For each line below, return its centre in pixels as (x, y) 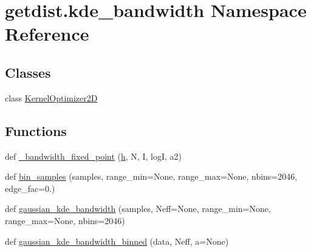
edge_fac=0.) (30, 188)
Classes (28, 72)
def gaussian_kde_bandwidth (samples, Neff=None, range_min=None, (138, 209)
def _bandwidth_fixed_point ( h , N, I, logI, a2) (93, 156)
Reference (47, 34)
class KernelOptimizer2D (51, 97)
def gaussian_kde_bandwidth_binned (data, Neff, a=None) (117, 241)
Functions (36, 130)
